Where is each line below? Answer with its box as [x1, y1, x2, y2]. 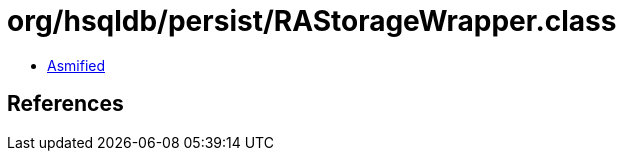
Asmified [47, 56, 106, 74]
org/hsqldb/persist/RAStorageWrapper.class [7, 4, 617, 38]
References [7, 91, 124, 117]
